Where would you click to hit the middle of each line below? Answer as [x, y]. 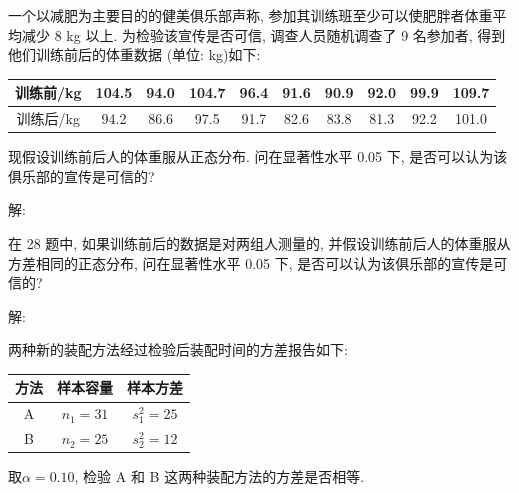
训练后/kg [48, 118]
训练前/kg [48, 92]
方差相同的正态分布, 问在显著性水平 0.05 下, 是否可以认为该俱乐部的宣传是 [251, 262]
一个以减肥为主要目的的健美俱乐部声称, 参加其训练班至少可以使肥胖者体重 [250, 15]
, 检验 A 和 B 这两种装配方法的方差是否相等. [219, 476]
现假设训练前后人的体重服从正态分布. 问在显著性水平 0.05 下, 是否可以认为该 [258, 156]
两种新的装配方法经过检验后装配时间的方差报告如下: [178, 349]
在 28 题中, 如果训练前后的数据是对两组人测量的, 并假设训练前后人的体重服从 [259, 243]
